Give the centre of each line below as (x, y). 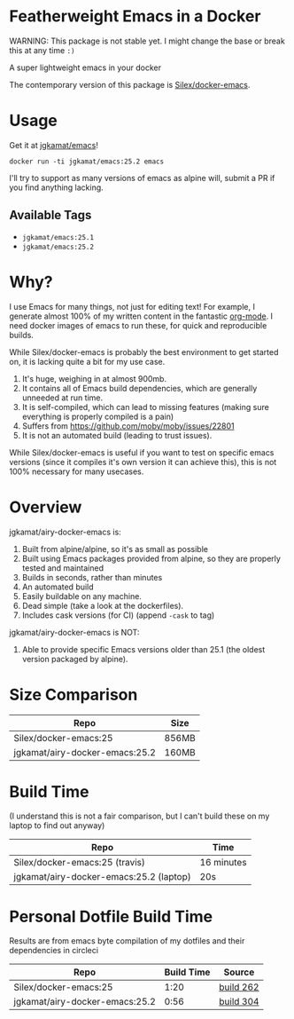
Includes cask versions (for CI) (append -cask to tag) (118, 615)
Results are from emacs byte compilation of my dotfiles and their (127, 941)
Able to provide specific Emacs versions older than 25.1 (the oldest (143, 649)
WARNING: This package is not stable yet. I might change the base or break (147, 41)
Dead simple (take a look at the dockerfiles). (103, 605)
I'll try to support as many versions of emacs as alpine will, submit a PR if (142, 178)
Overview (46, 507)
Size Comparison (73, 695)
